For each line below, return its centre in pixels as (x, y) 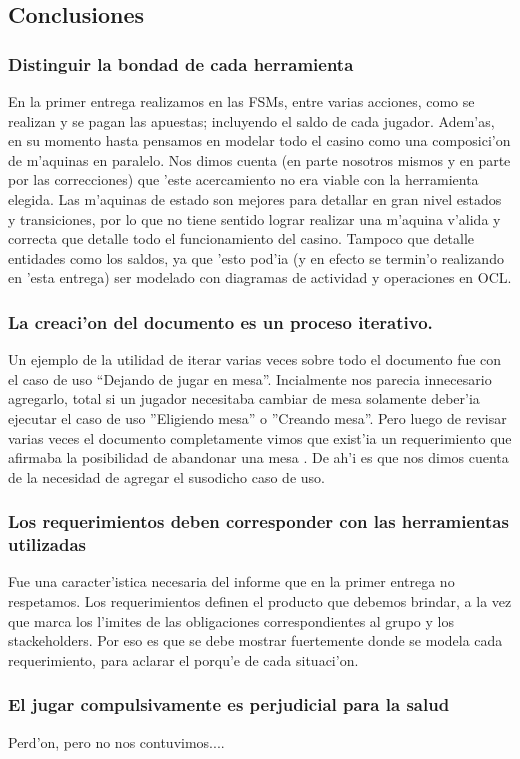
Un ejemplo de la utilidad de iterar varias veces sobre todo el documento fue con (255, 359)
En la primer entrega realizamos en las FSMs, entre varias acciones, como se (241, 101)
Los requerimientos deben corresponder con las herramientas (258, 521)
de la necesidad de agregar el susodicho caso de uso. (166, 476)
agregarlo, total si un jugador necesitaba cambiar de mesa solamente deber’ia (244, 398)
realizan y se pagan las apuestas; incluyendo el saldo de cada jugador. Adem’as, (251, 120)
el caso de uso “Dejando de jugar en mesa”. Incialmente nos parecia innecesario (250, 378)
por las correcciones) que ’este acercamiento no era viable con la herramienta (243, 179)
